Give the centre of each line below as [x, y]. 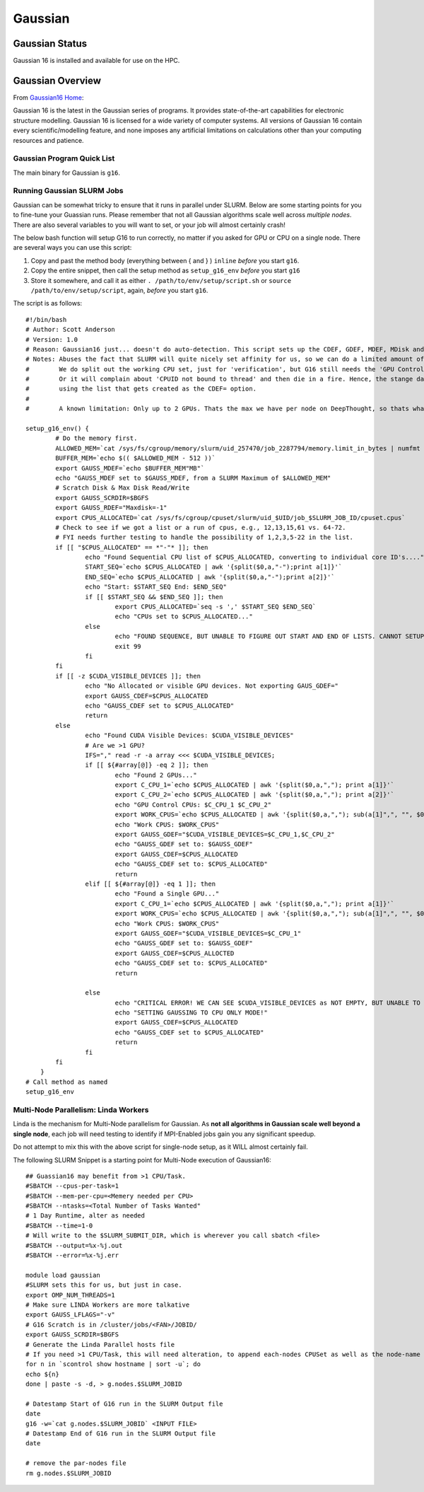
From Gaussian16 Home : [48, 97]
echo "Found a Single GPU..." [167, 894]
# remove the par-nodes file [76, 1463]
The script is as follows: [48, 303]
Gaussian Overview [57, 80]
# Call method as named [67, 1082]
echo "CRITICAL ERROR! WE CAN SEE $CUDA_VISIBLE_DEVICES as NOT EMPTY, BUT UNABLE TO [267, 1002]
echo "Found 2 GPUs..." [156, 775]
